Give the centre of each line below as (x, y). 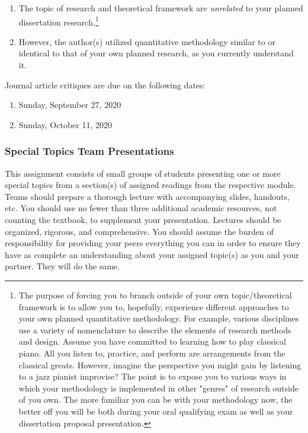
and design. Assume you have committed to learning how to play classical (152, 341)
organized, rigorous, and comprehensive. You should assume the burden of (139, 231)
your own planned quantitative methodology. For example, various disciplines (159, 318)
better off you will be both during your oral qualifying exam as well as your (156, 411)
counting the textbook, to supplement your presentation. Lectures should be (143, 219)
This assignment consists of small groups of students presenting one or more (143, 173)
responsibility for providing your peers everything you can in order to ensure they (153, 243)
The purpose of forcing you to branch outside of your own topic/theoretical (155, 294)
